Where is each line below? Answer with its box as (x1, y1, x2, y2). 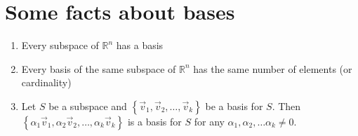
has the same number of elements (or (193, 61, 352, 76)
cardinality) (21, 75, 72, 90)
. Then (272, 98, 301, 113)
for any (194, 114, 225, 128)
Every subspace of (21, 38, 99, 53)
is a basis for (127, 114, 182, 128)
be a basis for (205, 98, 263, 113)
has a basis (116, 38, 164, 53)
